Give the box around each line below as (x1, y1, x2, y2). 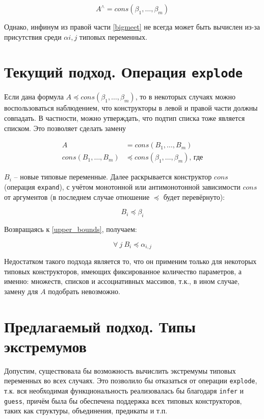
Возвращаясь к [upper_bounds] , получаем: (4, 223, 137, 234)
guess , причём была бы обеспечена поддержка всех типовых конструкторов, (4, 395, 242, 406)
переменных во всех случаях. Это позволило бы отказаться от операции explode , (4, 375, 257, 386)
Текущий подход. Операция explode (4, 61, 243, 82)
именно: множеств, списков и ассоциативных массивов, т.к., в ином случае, (4, 276, 240, 286)
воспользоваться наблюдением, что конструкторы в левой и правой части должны (4, 102, 258, 113)
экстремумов (4, 335, 87, 356)
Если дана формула (4, 91, 64, 102)
